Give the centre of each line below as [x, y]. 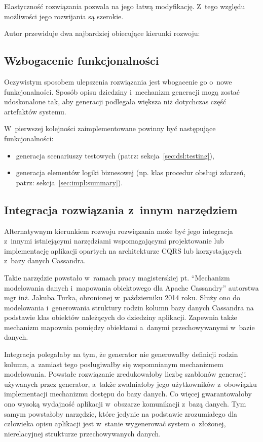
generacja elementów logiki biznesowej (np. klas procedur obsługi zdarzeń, [131, 172]
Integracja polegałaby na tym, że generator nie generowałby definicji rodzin [121, 354]
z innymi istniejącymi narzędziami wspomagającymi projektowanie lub [114, 241]
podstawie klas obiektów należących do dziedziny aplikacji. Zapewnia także [121, 317]
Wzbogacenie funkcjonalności [82, 61]
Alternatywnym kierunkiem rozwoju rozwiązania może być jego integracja [119, 231]
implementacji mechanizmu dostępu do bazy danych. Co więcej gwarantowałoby [128, 394]
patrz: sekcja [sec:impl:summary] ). [69, 182]
